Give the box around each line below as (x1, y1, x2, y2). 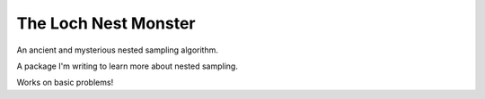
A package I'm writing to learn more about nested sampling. (16, 61, 238, 71)
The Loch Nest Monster (16, 13, 196, 33)
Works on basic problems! (16, 77, 114, 88)
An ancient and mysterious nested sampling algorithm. (16, 45, 219, 55)
